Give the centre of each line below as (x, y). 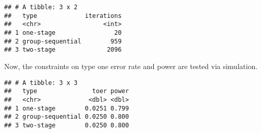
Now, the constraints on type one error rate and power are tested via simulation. (131, 66)
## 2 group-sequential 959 (63, 41)
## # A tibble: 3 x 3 (41, 83)
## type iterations (63, 16)
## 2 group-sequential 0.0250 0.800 (67, 117)
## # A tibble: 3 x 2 (41, 7)
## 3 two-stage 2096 (63, 50)
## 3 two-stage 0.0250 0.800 (67, 125)
